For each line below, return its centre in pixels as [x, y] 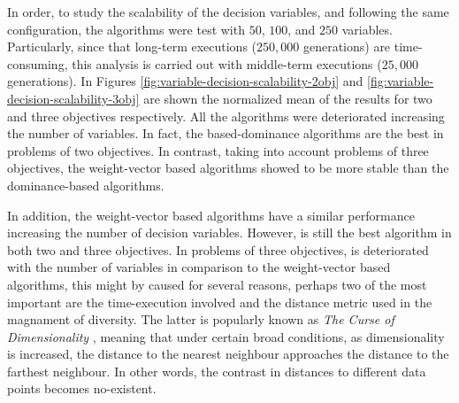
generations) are [347, 46]
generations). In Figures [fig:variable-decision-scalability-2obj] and [185, 81]
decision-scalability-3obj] [73, 98]
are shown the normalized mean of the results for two [288, 98]
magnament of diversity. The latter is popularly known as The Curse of [201, 319]
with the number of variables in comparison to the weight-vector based [199, 267]
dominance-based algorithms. [86, 185]
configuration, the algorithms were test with [126, 29]
